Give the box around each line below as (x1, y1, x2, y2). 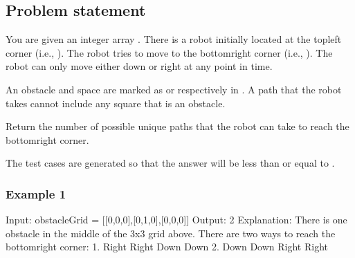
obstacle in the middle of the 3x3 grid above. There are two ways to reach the (6, 225, 336, 240)
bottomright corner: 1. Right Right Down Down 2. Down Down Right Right (6, 239, 329, 254)
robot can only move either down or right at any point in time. (6, 59, 273, 73)
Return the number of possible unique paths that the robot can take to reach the (6, 119, 349, 133)
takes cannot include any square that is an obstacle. (6, 95, 226, 110)
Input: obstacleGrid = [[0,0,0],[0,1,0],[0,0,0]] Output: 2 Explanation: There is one (6, 212, 347, 227)
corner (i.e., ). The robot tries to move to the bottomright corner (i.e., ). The (6, 45, 333, 59)
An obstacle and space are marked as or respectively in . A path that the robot (6, 82, 342, 96)
